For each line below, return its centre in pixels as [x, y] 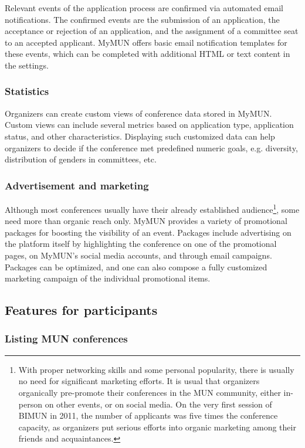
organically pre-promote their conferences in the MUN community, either [150, 392]
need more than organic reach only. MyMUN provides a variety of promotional [146, 221]
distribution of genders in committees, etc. [81, 159]
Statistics [27, 91]
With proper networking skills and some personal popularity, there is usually [156, 369]
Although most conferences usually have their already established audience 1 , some [152, 208]
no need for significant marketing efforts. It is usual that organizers [139, 381]
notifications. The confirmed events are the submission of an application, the [142, 19]
